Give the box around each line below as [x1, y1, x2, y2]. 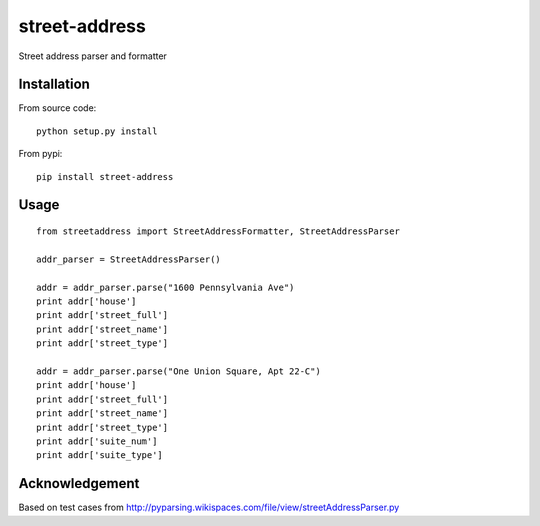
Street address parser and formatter [18, 50, 167, 62]
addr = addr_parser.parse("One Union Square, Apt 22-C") [36, 365, 322, 377]
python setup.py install [36, 125, 158, 137]
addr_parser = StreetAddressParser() [36, 253, 222, 265]
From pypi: [18, 148, 63, 160]
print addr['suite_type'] [36, 450, 164, 461]
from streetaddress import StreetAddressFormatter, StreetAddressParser [36, 226, 400, 237]
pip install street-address [36, 171, 174, 182]
